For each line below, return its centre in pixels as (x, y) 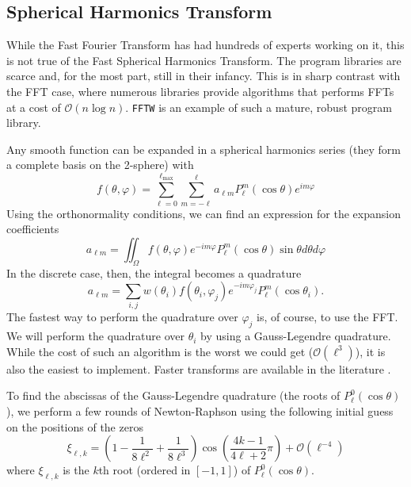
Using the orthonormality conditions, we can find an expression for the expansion (204, 213)
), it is (370, 351)
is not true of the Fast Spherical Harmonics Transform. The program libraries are (204, 60)
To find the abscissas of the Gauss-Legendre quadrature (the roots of (173, 395)
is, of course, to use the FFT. (327, 317)
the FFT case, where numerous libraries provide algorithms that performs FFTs (200, 91)
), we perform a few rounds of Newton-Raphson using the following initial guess (200, 411)
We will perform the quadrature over (95, 336)
